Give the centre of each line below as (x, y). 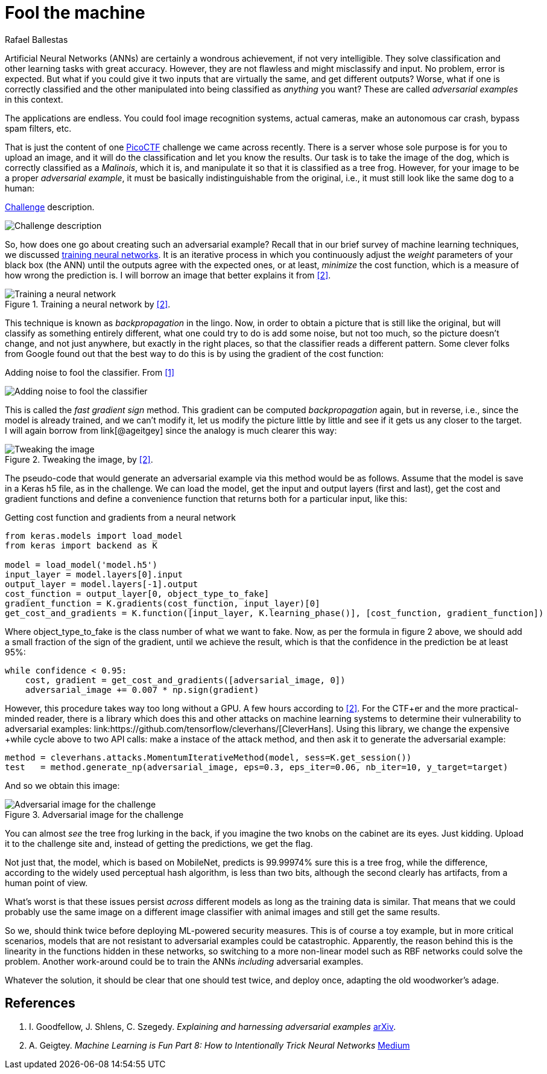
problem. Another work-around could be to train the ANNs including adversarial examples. (184, 961)
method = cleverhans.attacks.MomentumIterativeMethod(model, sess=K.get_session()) (208, 757)
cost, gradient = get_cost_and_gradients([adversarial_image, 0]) (185, 680)
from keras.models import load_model (94, 535)
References (40, 1003)
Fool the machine (75, 13)
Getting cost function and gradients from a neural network (120, 517)
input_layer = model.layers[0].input (94, 574)
